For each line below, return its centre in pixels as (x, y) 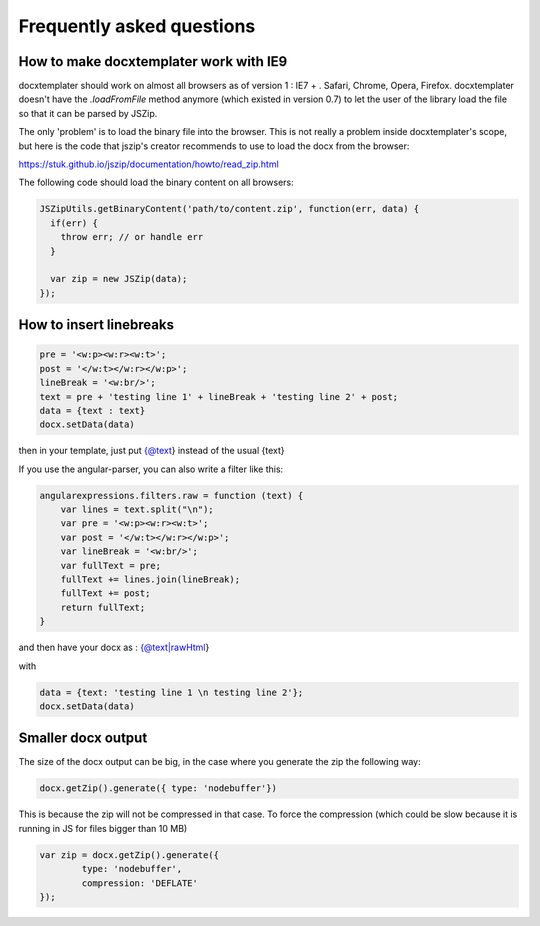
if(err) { (74, 223)
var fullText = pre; (111, 565)
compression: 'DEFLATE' (140, 883)
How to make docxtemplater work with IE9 (153, 61)
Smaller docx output (83, 738)
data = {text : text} (92, 410)
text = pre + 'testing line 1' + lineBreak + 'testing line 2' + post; (219, 396)
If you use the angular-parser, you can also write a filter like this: (151, 469)
